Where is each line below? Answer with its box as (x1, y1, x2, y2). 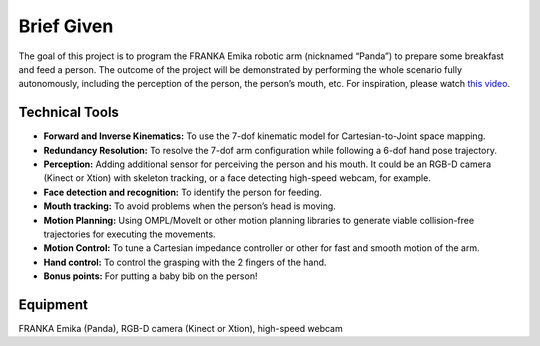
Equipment (18, 296, 89, 313)
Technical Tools (18, 104, 120, 121)
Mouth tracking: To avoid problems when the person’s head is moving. (43, 200, 337, 212)
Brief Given (18, 15, 114, 37)
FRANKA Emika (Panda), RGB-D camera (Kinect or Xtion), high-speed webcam (18, 323, 344, 335)
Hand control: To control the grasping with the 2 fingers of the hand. (43, 256, 327, 268)
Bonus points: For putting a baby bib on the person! (43, 270, 258, 282)
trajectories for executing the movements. (43, 228, 216, 240)
